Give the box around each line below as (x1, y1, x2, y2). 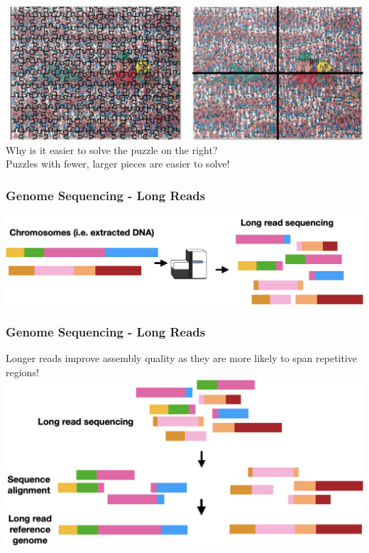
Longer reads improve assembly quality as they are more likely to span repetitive (6, 351, 358, 366)
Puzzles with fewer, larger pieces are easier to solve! (6, 156, 230, 171)
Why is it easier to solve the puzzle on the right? (6, 142, 218, 157)
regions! (6, 364, 39, 379)
